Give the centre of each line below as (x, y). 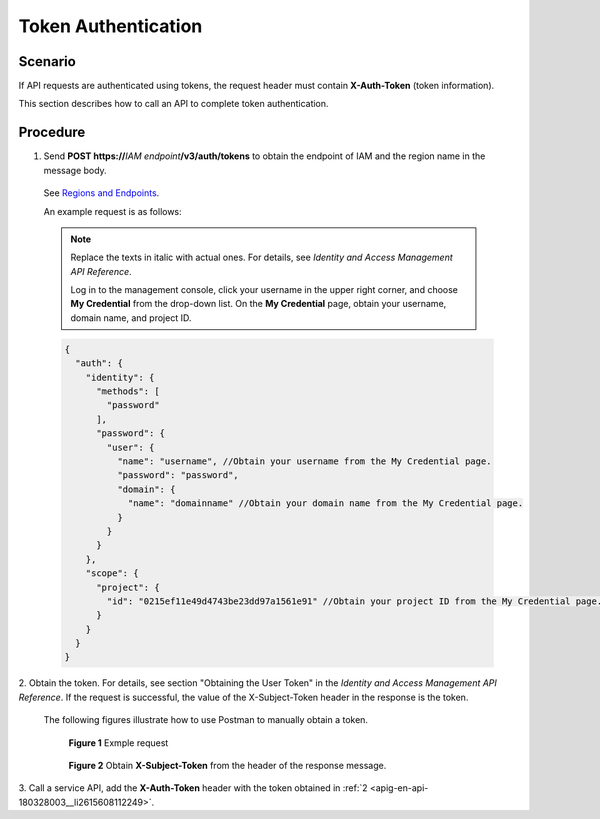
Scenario (47, 61)
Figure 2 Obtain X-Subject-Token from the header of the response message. (227, 765)
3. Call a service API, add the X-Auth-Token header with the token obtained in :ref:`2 (193, 788)
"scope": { (112, 573)
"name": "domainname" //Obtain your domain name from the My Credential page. (325, 503)
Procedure (52, 132)
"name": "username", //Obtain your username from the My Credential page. (304, 461)
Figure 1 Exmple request (118, 742)
